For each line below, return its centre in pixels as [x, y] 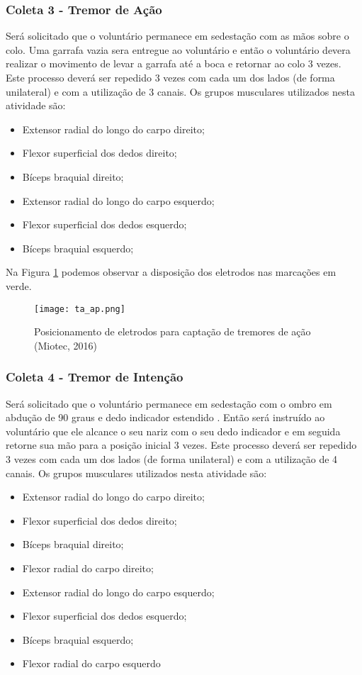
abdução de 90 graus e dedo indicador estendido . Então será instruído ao [165, 417]
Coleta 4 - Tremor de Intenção [95, 377]
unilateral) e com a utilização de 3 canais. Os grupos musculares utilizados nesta [180, 91]
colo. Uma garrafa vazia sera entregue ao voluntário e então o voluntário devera [178, 49]
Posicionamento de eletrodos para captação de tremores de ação [172, 331]
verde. [19, 285]
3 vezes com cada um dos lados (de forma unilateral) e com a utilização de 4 [172, 458]
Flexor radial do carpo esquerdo [91, 663]
